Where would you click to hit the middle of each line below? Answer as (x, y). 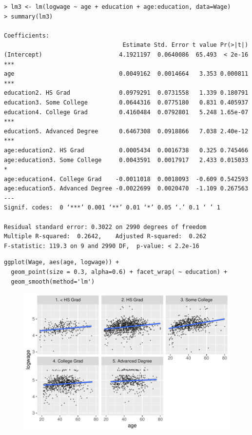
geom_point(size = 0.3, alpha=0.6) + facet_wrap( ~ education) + (119, 272)
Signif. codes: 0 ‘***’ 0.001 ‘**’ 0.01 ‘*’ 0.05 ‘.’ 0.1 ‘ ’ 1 (112, 208)
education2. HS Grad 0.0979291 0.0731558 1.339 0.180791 (126, 93)
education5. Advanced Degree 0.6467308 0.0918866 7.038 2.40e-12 (126, 131)
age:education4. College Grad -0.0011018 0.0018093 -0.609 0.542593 (126, 179)
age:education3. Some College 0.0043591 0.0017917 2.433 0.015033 (126, 160)
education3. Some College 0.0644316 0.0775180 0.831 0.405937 (126, 102)
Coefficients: (27, 35)
